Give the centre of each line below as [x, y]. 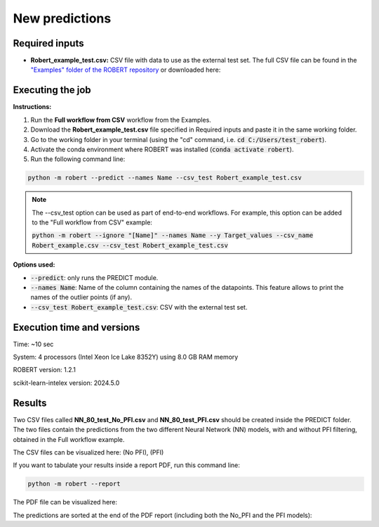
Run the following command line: [78, 159]
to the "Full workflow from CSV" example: [92, 222]
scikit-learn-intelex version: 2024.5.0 [66, 383]
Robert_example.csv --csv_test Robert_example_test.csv [130, 245]
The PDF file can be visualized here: [65, 502]
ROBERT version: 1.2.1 [45, 370]
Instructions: [32, 107]
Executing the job [52, 90]
